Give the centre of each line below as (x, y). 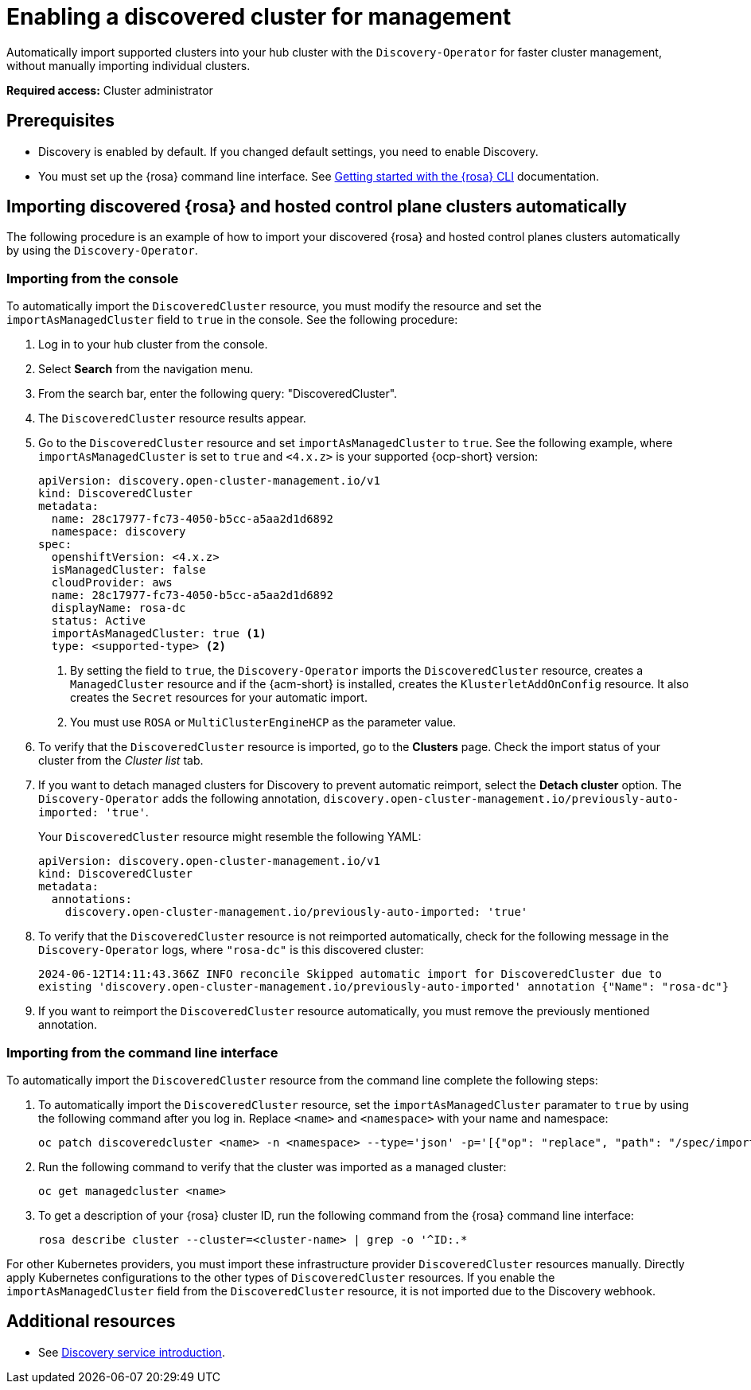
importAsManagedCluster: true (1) (159, 634)
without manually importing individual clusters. (128, 65)
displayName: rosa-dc (119, 608)
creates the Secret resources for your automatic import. (219, 698)
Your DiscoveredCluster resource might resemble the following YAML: (230, 837)
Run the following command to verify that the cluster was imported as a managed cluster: (272, 1166)
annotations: (92, 899)
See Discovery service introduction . (132, 1352)
